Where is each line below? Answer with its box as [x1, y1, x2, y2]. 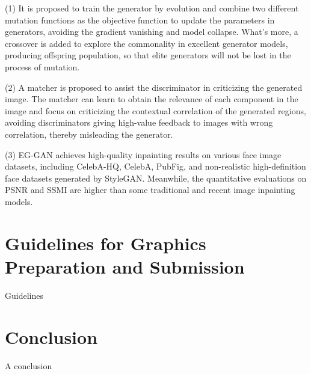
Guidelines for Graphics [5, 230, 206, 255]
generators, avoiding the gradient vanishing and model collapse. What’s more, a [5, 25, 298, 38]
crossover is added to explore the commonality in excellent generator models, [5, 37, 288, 49]
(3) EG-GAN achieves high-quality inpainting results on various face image [5, 148, 282, 161]
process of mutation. [5, 60, 80, 73]
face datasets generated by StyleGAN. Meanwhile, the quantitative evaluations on [5, 171, 307, 184]
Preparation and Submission [5, 254, 245, 278]
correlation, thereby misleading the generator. [5, 127, 173, 140]
